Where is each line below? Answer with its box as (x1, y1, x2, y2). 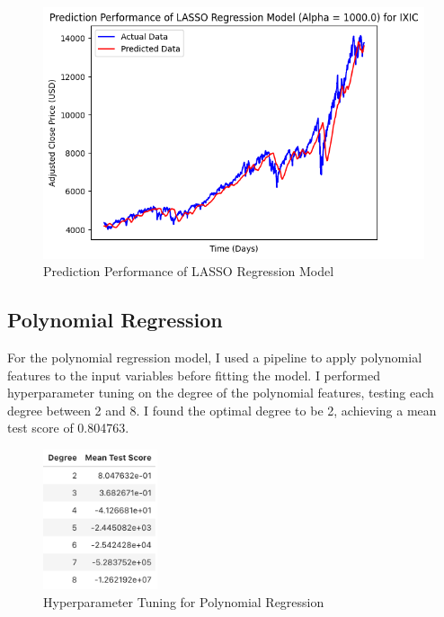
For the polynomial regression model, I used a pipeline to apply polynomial (7, 348, 422, 367)
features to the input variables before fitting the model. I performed (7, 365, 380, 384)
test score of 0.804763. (7, 418, 129, 437)
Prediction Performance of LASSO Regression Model (43, 262, 334, 281)
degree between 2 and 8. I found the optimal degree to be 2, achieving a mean (7, 400, 437, 419)
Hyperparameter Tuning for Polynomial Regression (43, 593, 324, 612)
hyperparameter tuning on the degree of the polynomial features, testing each (7, 383, 434, 402)
